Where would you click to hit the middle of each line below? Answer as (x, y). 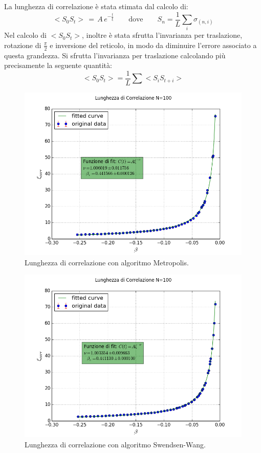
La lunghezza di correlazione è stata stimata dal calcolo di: (96, 6)
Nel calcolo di (25, 35)
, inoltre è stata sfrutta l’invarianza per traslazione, (162, 35)
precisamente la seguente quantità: (58, 65)
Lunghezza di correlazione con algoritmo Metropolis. (107, 262)
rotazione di (23, 45)
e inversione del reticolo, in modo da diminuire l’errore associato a (153, 45)
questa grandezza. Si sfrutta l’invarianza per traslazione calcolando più (115, 55)
